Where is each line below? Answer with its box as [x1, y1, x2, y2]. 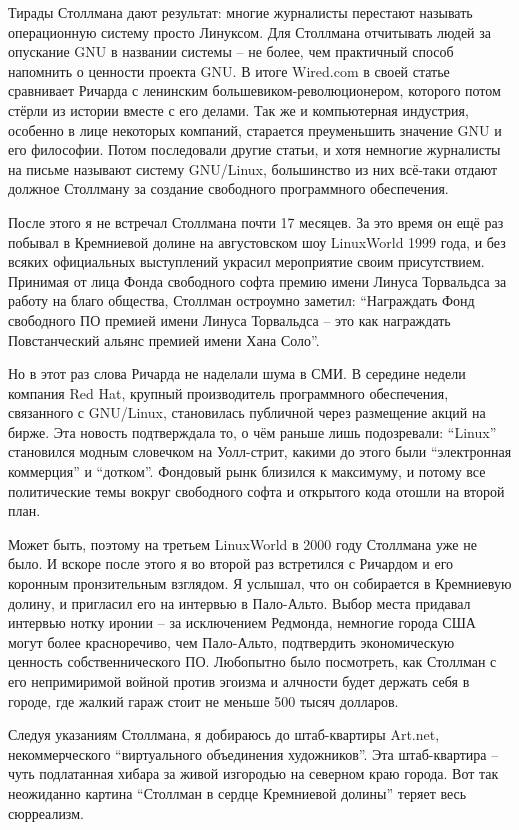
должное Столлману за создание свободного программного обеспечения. [8, 178, 449, 199]
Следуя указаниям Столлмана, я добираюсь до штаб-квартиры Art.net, [8, 724, 440, 745]
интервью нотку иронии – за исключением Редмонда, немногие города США [8, 612, 476, 633]
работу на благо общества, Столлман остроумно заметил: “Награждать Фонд [8, 290, 475, 311]
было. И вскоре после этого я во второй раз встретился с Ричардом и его [8, 553, 454, 574]
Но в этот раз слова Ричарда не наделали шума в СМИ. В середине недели [8, 363, 466, 384]
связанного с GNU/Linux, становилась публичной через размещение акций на [8, 402, 486, 423]
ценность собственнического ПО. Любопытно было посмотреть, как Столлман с [8, 651, 497, 672]
